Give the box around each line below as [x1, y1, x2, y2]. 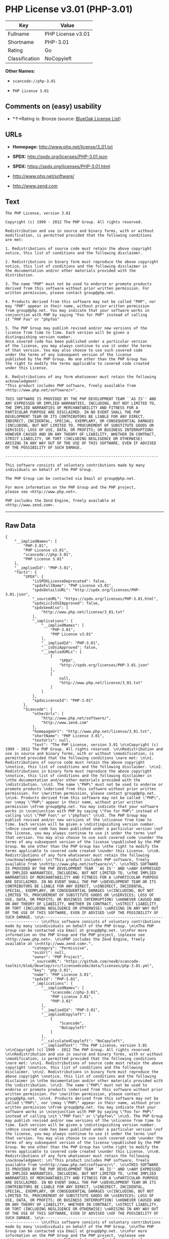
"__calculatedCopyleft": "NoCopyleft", [41, 1038, 125, 1044]
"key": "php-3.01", [32, 968, 73, 973]
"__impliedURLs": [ [41, 649, 82, 655]
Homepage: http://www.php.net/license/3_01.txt [12, 144, 113, 150]
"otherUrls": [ [32, 711, 64, 717]
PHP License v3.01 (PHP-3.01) [5, 4, 133, 15]
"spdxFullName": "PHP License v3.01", [32, 583, 114, 588]
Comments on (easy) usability [5, 102, 102, 111]
